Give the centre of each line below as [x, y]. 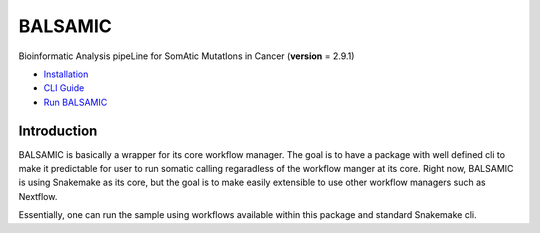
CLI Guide [64, 88]
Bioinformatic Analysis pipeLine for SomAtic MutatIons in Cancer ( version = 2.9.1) [186, 56]
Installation [66, 74]
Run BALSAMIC [75, 102]
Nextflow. [38, 196]
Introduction [58, 130]
